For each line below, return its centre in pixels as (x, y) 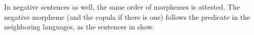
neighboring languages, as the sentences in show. (79, 27)
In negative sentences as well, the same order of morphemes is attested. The (122, 7)
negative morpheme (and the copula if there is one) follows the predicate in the (127, 16)
